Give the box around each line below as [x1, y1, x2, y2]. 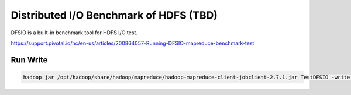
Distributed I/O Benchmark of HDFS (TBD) [11, 9, 218, 22]
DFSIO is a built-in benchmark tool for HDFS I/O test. [11, 29, 137, 36]
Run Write [11, 55, 48, 65]
